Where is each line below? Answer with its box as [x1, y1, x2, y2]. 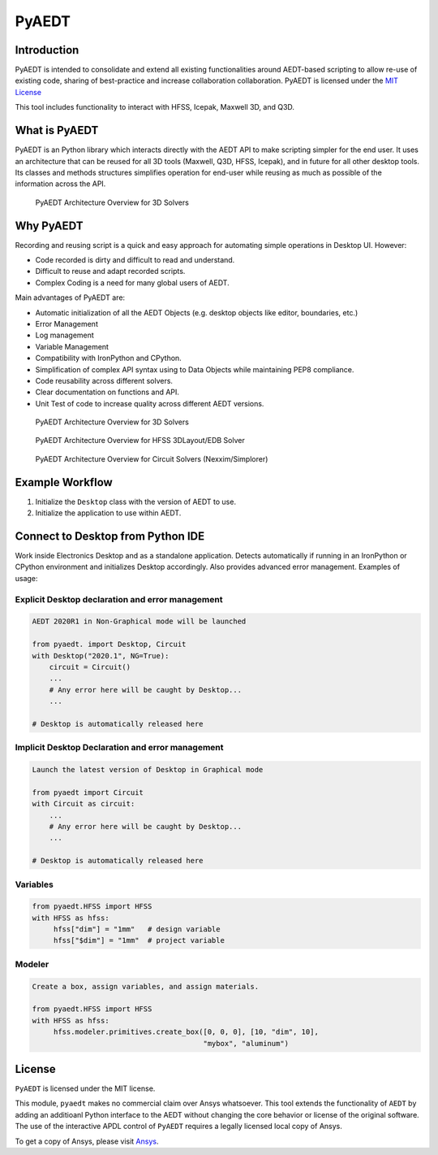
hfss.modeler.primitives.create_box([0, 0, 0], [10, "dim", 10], [53, 1027, 320, 1036]
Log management [35, 330, 95, 341]
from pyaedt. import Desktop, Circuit [32, 640, 187, 649]
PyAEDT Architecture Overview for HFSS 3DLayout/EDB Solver [35, 436, 245, 445]
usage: [15, 573, 38, 583]
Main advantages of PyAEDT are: [15, 293, 126, 302]
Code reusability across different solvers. [35, 376, 174, 385]
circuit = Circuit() [49, 662, 131, 671]
